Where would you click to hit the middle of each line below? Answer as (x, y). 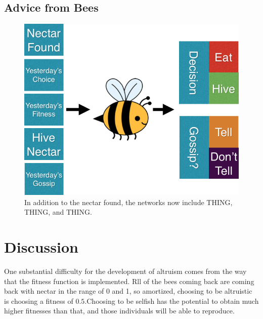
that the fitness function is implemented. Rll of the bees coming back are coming (129, 281)
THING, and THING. (58, 212)
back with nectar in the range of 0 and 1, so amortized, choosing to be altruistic (128, 291)
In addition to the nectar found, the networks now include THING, (128, 202)
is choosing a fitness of (39, 301)
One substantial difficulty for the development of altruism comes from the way (125, 271)
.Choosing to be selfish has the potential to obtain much (172, 301)
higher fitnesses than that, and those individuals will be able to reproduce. (119, 311)
